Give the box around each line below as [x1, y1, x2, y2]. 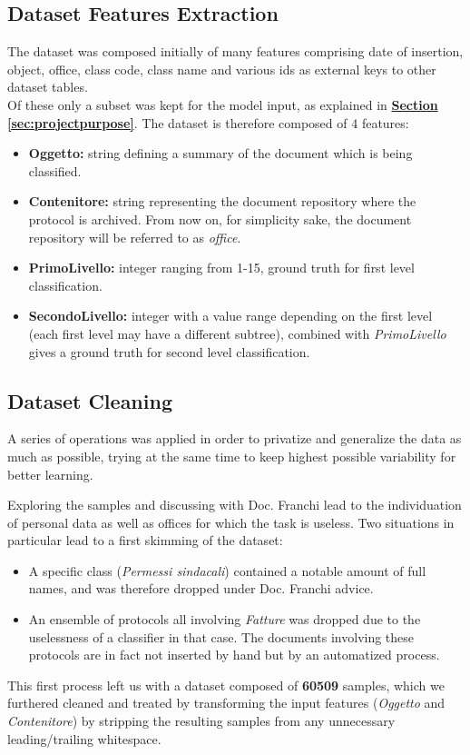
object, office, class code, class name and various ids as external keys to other [7, 59, 436, 78]
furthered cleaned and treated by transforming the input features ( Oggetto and [7, 693, 446, 712]
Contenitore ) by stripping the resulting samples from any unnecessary [7, 711, 396, 730]
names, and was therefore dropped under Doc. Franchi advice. [28, 579, 374, 598]
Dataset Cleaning [7, 386, 172, 414]
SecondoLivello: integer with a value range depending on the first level [28, 306, 433, 325]
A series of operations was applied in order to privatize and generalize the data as [7, 429, 462, 448]
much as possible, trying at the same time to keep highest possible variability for [7, 446, 456, 465]
